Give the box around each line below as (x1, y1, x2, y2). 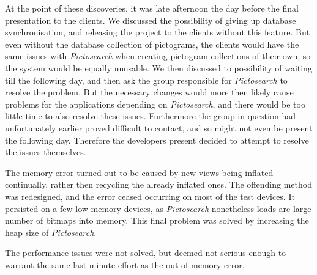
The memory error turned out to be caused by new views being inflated (5, 166, 274, 178)
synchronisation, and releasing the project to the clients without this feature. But (5, 26, 310, 38)
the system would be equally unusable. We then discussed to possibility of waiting (5, 61, 312, 74)
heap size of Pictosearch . (5, 226, 97, 238)
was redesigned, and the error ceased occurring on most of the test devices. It (5, 189, 295, 202)
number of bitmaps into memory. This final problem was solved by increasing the (5, 214, 309, 227)
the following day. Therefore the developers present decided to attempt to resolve (5, 133, 309, 146)
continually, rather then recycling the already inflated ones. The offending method (5, 178, 312, 191)
